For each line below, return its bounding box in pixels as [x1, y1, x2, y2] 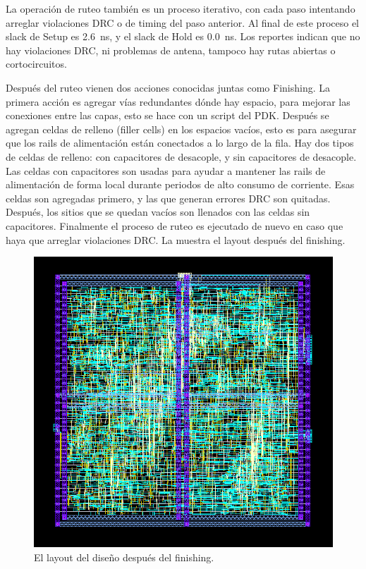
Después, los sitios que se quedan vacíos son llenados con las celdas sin [6, 204, 310, 219]
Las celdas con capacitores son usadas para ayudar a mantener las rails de [6, 163, 326, 178]
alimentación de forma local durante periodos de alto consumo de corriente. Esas [6, 177, 355, 192]
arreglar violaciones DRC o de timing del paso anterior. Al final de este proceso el [6, 15, 360, 30]
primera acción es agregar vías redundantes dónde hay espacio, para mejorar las [6, 94, 350, 109]
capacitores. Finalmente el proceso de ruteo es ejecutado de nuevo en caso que [6, 218, 343, 233]
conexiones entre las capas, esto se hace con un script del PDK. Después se [6, 108, 329, 123]
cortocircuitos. [6, 56, 67, 71]
